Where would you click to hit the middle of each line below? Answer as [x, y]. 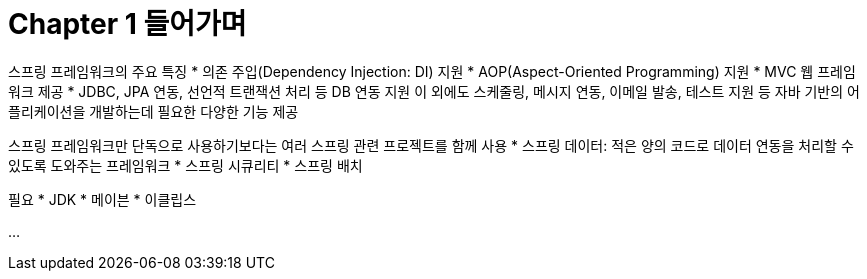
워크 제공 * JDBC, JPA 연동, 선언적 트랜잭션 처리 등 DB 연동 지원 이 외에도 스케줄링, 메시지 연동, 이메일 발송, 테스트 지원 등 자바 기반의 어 [434, 91]
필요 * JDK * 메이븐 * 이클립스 [102, 199]
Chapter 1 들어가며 [127, 24]
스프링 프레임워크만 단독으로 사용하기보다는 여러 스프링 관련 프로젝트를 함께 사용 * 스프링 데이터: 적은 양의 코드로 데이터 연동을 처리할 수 [431, 145]
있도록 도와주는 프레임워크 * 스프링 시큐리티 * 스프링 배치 [185, 165]
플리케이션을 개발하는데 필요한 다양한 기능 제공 [153, 111]
